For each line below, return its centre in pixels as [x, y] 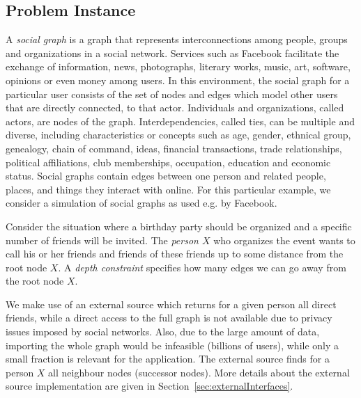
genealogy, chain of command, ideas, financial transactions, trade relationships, [174, 148]
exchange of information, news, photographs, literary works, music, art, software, [178, 66]
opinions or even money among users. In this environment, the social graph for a [178, 80]
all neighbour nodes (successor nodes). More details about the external [199, 372]
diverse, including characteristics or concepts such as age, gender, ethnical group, [178, 135]
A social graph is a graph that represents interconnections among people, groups [177, 39]
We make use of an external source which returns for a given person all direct [171, 304]
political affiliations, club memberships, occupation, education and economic [168, 162]
